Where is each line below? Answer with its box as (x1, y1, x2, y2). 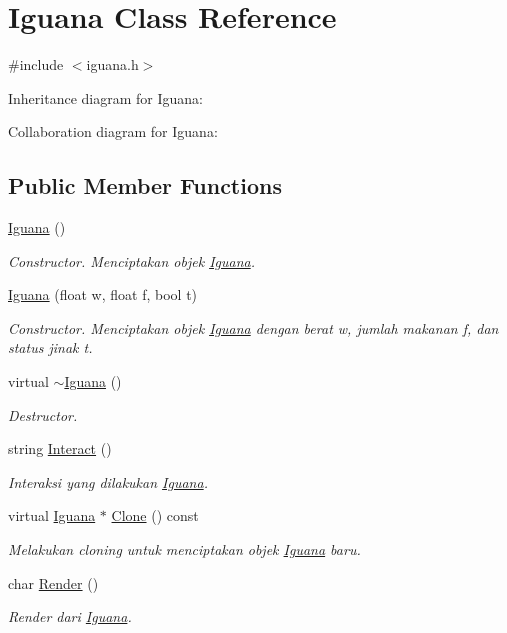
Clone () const (111, 505, 199, 526)
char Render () (8, 572, 99, 593)
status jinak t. (8, 337, 93, 358)
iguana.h (86, 54, 139, 75)
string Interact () (8, 438, 112, 459)
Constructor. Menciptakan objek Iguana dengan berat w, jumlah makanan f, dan (8, 317, 499, 338)
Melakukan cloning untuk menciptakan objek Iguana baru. (8, 539, 361, 560)
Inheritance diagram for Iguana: (8, 87, 203, 108)
